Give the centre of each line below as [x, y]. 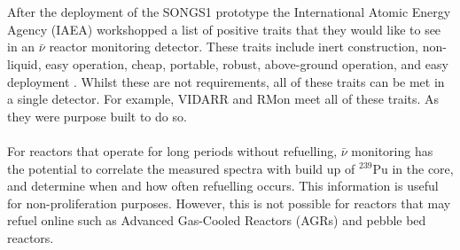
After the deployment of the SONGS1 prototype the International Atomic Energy [229, 12]
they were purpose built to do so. [97, 116]
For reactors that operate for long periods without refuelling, [172, 150]
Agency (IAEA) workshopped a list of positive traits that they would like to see [224, 29]
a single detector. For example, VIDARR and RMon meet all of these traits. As [223, 99]
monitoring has [392, 150]
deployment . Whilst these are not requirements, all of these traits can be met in [226, 81]
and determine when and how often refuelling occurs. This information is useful [223, 186]
